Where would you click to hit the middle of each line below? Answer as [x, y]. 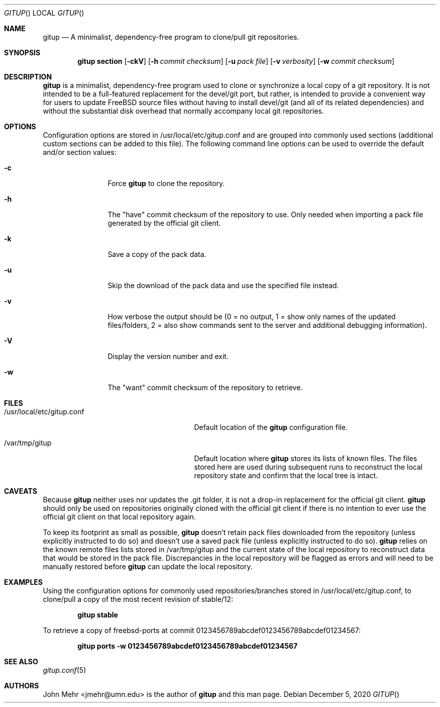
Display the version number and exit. [168, 356]
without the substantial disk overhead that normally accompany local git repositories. [184, 111]
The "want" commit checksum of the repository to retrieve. [205, 387]
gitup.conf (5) [65, 670]
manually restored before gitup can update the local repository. [148, 566]
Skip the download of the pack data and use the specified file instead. [223, 285]
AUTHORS [22, 686]
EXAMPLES [23, 582]
